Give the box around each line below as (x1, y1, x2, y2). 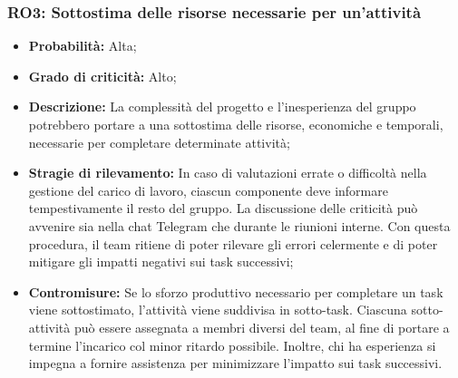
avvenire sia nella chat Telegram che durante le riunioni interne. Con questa (28, 216, 451, 235)
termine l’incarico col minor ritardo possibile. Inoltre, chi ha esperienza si (28, 335, 436, 354)
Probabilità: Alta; (28, 36, 137, 55)
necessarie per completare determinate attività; (28, 132, 290, 151)
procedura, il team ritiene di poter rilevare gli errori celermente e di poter (28, 234, 438, 253)
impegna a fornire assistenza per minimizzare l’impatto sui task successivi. (28, 354, 443, 373)
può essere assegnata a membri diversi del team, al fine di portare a (73, 317, 450, 336)
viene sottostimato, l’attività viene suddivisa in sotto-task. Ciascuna (28, 300, 407, 319)
